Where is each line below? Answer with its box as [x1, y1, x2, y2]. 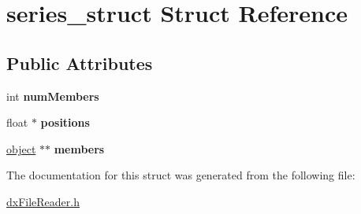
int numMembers [6, 87, 99, 104]
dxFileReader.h [6, 193, 80, 209]
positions [40, 114, 90, 131]
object [6, 140, 36, 157]
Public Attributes [6, 50, 153, 75]
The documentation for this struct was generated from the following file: [6, 167, 355, 183]
